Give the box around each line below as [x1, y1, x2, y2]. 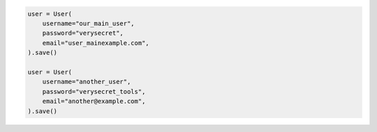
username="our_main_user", [42, 19, 135, 27]
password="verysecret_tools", [42, 88, 146, 95]
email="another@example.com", [42, 97, 146, 106]
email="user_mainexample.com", [42, 39, 149, 47]
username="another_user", [42, 78, 131, 86]
